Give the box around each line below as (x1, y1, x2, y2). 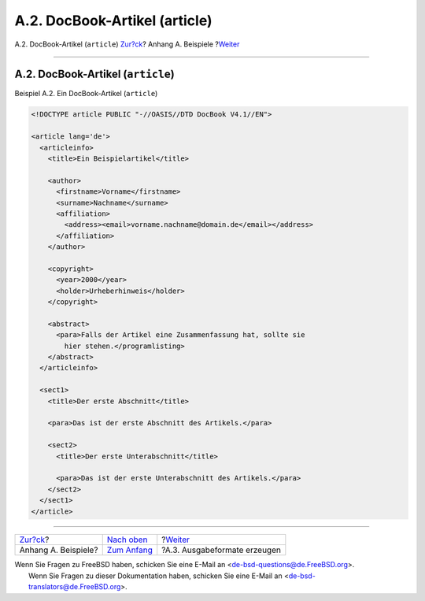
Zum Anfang (106, 544, 153, 555)
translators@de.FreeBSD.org (28, 582, 121, 592)
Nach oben (106, 534, 148, 545)
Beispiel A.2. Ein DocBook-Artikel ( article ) (14, 89, 158, 98)
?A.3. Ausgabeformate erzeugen (161, 544, 281, 555)
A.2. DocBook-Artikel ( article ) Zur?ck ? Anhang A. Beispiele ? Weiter (14, 39, 240, 49)
